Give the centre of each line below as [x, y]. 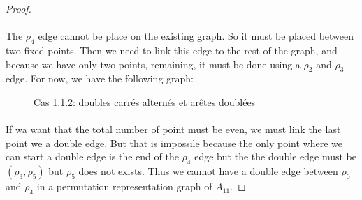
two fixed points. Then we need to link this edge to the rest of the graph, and [172, 50]
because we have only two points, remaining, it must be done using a [153, 64]
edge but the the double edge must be [276, 156]
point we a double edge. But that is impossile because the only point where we [174, 143]
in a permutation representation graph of [124, 186]
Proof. [19, 8]
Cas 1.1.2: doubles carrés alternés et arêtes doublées [145, 101]
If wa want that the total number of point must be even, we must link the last [173, 129]
